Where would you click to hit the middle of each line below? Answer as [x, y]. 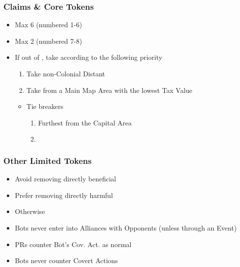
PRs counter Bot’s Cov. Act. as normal [73, 244]
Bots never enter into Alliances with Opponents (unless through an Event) [126, 227]
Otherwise [30, 211]
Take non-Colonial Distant [66, 73]
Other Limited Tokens [48, 160]
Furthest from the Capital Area [85, 122]
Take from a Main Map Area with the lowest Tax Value [109, 90]
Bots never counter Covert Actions [66, 260]
